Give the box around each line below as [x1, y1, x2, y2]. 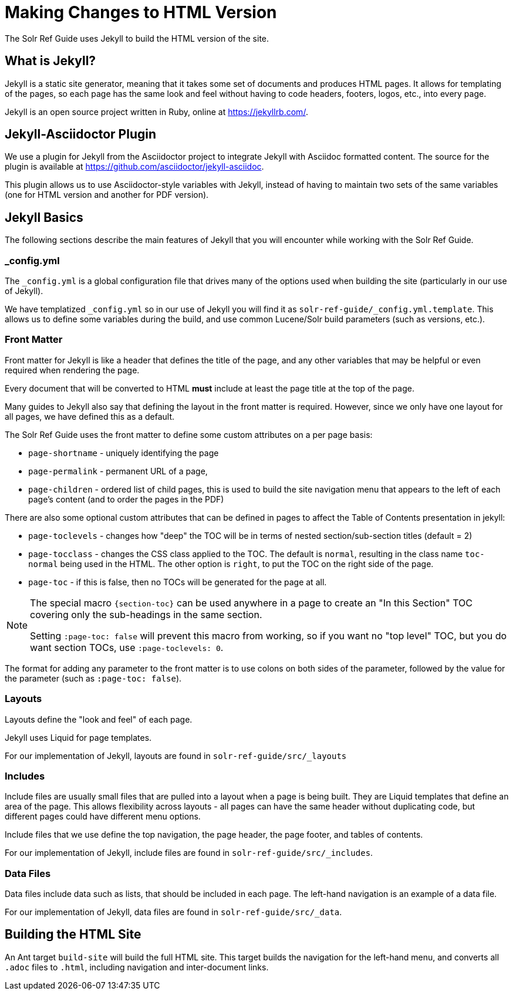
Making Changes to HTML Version [5, 2, 277, 22]
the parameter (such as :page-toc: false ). [5, 673, 182, 683]
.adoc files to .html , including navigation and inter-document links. [5, 962, 269, 972]
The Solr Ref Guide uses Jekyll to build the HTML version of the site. [5, 33, 269, 43]
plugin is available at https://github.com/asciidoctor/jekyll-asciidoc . [5, 161, 264, 172]
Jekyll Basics [5, 210, 83, 225]
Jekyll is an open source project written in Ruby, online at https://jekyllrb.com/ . [5, 106, 308, 117]
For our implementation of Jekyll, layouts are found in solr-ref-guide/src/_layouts [5, 750, 347, 761]
